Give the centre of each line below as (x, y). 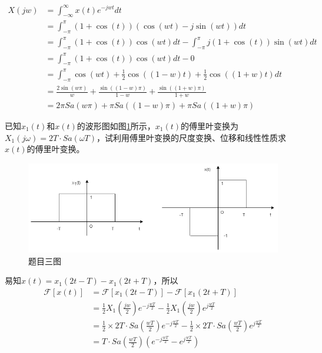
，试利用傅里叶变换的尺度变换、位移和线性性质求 (192, 137)
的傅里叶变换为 (210, 125)
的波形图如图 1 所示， (116, 125)
